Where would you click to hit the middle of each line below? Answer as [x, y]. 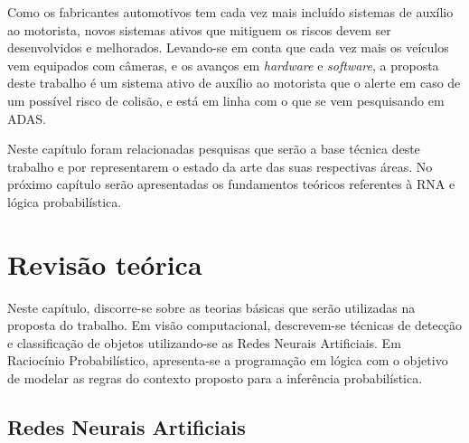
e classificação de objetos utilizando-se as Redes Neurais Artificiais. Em [204, 342]
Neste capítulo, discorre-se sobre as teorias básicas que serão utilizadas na [211, 307]
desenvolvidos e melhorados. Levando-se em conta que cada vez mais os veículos [228, 47]
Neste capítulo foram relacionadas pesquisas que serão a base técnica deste [214, 149]
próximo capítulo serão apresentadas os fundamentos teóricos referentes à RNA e [231, 184]
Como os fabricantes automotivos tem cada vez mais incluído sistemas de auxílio [230, 12]
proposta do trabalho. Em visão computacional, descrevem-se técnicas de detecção [235, 325]
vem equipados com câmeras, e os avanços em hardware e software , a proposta [223, 65]
